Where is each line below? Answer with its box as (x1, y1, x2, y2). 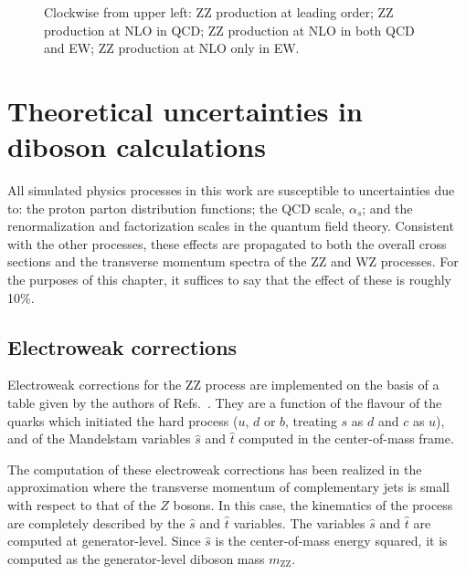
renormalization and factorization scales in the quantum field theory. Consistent (7, 216, 454, 235)
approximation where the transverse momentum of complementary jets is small (7, 477, 450, 496)
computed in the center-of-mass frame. (238, 429, 454, 448)
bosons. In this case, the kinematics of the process (173, 496, 453, 515)
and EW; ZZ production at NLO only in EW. (44, 38, 300, 57)
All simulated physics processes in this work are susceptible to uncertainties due (7, 181, 455, 200)
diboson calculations (7, 128, 266, 165)
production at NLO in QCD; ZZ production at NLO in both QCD (44, 20, 415, 39)
